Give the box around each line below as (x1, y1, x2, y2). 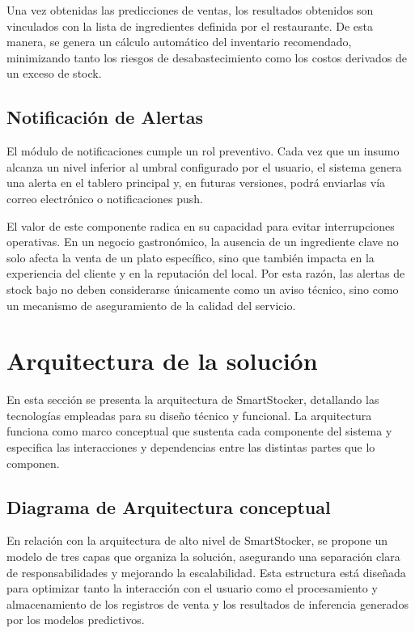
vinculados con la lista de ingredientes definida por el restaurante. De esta (6, 17, 374, 34)
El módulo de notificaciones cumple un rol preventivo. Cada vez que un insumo (6, 142, 400, 159)
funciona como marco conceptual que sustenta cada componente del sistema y (6, 423, 392, 440)
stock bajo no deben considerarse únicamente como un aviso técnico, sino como (6, 280, 399, 297)
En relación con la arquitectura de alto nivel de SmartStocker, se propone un (6, 532, 388, 549)
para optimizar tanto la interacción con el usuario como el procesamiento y (6, 580, 378, 597)
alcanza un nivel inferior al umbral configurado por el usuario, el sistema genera (6, 158, 402, 175)
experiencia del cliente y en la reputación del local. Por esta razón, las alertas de (6, 265, 405, 282)
